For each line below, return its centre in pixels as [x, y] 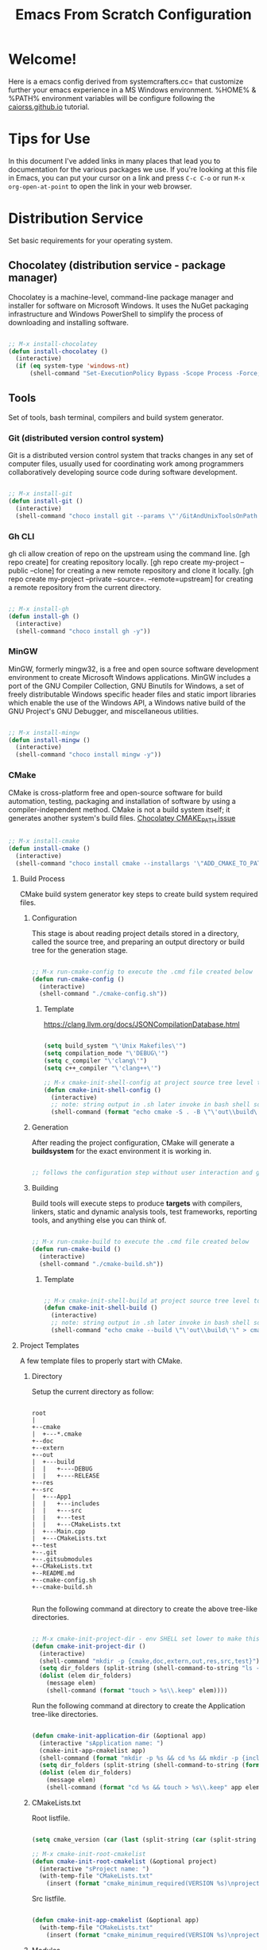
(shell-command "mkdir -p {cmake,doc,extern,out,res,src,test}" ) [149, 1661]
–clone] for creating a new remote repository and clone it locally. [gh [142, 570]
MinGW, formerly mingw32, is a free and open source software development [133, 669]
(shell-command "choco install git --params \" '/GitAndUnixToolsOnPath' [138, 516]
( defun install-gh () [44, 616]
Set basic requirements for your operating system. [91, 240]
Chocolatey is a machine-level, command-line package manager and [121, 297]
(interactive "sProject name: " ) [94, 1869]
